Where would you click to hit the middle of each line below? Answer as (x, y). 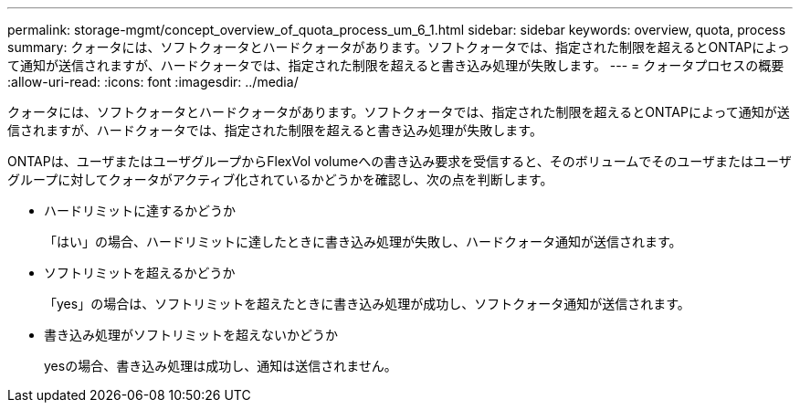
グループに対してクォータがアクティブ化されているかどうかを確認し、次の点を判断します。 (280, 179)
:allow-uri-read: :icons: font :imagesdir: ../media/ (153, 82)
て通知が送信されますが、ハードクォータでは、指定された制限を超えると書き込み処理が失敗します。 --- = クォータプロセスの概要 (396, 65)
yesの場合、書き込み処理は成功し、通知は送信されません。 (221, 366)
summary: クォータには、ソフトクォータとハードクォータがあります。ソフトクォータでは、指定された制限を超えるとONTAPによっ (399, 47)
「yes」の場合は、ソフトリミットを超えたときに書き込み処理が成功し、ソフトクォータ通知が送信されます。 (367, 304)
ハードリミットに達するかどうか (140, 210)
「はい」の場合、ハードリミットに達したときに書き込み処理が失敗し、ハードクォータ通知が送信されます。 (363, 242)
